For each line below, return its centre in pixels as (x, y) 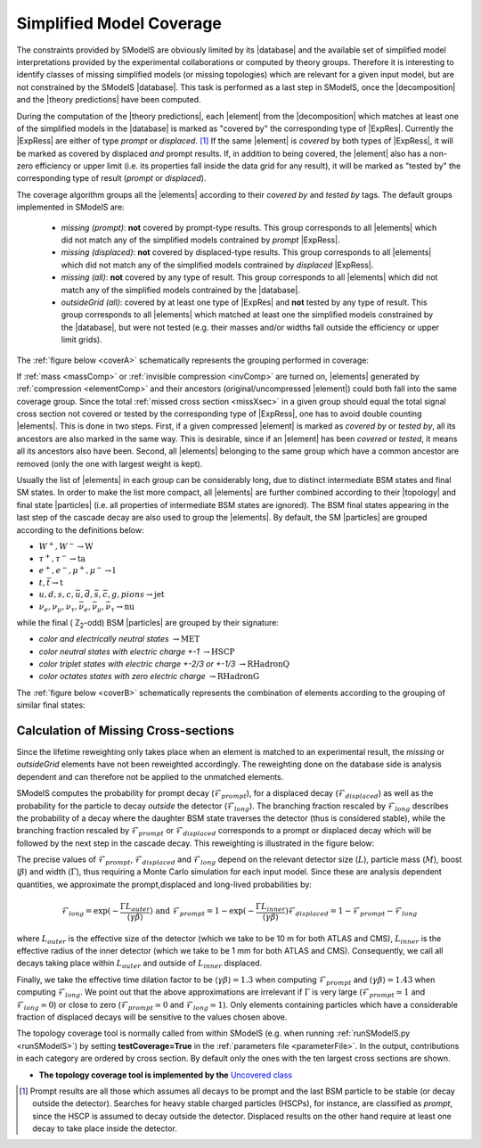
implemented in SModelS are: (70, 207)
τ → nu (123, 608)
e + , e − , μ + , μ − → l (77, 570)
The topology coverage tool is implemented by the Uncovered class (166, 1075)
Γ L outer (135, 907)
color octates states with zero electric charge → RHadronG (149, 676)
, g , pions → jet (136, 594)
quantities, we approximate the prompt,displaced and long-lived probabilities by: (164, 884)
